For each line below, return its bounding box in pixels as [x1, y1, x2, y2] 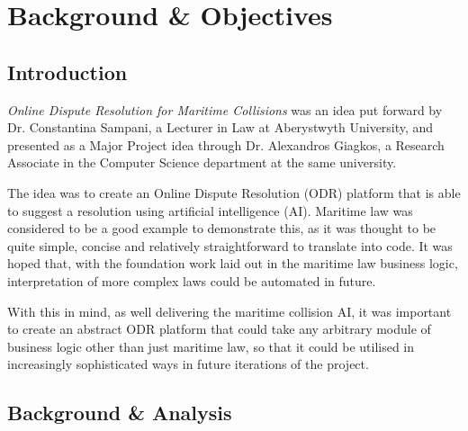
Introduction [7, 58, 128, 85]
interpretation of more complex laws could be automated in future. [7, 271, 376, 290]
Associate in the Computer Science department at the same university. [7, 153, 397, 172]
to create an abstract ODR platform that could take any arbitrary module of [7, 319, 431, 338]
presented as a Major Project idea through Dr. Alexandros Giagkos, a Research [7, 135, 445, 154]
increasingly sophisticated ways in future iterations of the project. [7, 355, 369, 373]
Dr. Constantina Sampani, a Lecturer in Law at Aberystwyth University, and [7, 118, 434, 137]
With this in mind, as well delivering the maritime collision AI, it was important [7, 301, 452, 320]
